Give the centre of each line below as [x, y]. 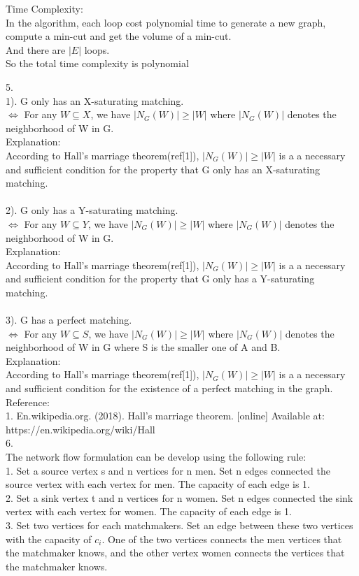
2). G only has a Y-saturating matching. [92, 210]
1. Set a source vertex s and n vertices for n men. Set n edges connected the [168, 470]
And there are [36, 49]
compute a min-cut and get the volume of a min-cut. [119, 36]
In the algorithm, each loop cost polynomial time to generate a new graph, [166, 22]
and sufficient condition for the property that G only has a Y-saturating [160, 279]
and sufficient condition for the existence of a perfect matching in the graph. [169, 388]
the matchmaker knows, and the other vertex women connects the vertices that [175, 553]
